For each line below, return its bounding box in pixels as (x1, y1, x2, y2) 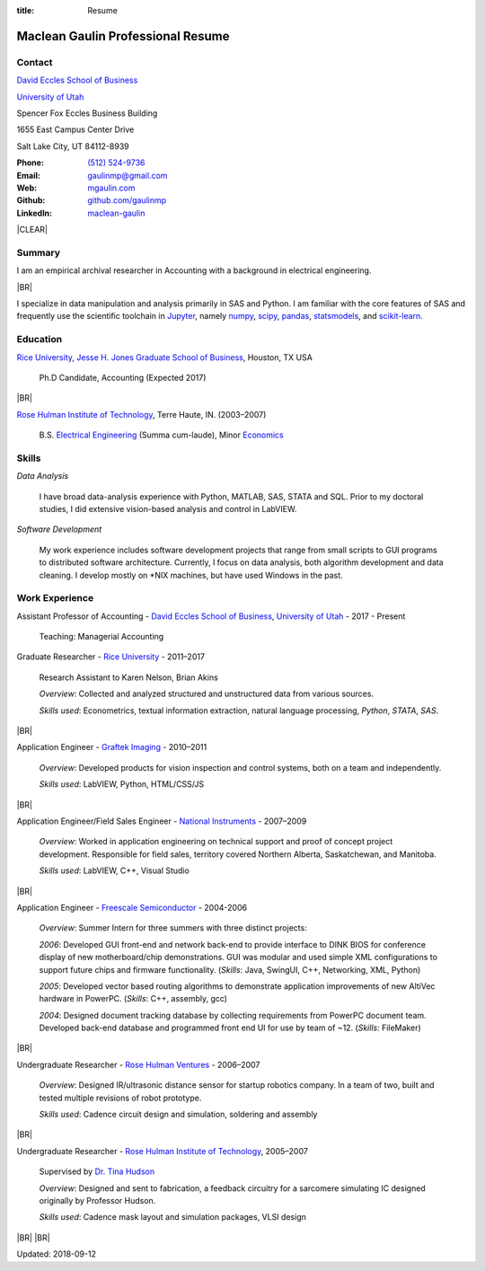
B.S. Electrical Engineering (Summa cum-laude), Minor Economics (39, 429, 284, 440)
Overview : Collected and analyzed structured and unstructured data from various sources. (39, 688, 375, 700)
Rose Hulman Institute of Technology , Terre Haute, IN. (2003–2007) (16, 409, 267, 419)
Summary (16, 246, 61, 259)
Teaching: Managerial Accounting (39, 631, 164, 642)
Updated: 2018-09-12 (16, 1249, 96, 1259)
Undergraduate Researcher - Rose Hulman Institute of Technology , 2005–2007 (16, 1145, 309, 1156)
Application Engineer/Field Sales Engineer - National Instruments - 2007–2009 (16, 816, 307, 826)
